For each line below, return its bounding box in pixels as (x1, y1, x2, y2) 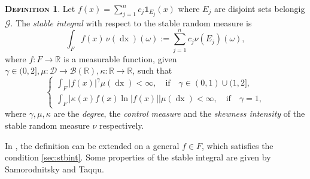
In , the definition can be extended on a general (5, 139, 180, 151)
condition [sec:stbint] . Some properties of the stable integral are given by (5, 151, 271, 163)
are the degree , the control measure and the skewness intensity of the (53, 107, 305, 120)
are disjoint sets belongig (214, 2, 305, 14)
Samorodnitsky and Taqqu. (5, 162, 104, 175)
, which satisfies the (201, 139, 273, 151)
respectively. (99, 119, 144, 131)
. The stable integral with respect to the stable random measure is (10, 16, 252, 29)
